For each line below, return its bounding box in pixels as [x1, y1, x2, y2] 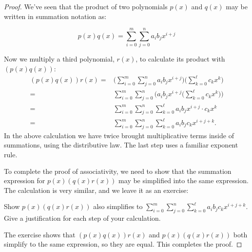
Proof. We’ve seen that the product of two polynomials [4, 1, 168, 11]
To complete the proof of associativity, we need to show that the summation [4, 166, 232, 176]
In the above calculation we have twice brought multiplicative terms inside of [4, 130, 234, 140]
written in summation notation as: [4, 11, 107, 21]
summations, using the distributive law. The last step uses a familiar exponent [4, 140, 238, 150]
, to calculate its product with [136, 54, 225, 64]
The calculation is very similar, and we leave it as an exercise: [4, 185, 189, 195]
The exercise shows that [4, 229, 76, 239]
